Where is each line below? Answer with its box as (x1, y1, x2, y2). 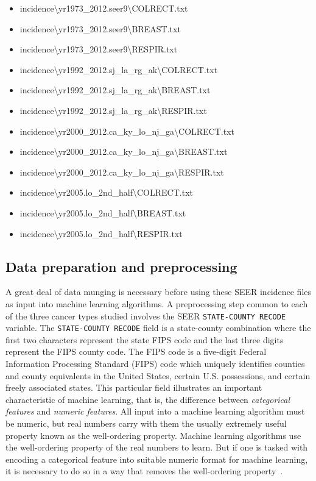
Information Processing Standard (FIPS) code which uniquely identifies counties (5, 357, 305, 370)
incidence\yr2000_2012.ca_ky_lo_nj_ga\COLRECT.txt (19, 124, 235, 137)
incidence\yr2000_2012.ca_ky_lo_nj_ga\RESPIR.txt (19, 165, 224, 178)
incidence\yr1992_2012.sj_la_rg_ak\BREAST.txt (19, 84, 211, 96)
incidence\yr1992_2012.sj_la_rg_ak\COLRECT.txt (19, 63, 218, 76)
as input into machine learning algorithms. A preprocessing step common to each (5, 297, 308, 310)
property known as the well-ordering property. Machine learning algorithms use (5, 429, 301, 441)
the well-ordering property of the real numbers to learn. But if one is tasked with (5, 441, 308, 454)
